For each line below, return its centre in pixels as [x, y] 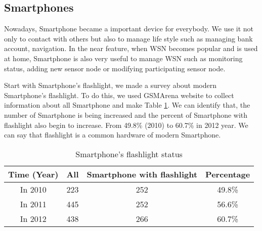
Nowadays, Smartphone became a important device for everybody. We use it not [129, 29]
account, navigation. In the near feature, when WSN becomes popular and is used [131, 48]
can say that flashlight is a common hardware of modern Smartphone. [113, 135]
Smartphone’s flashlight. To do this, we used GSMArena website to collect [119, 95]
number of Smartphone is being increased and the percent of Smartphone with [126, 114]
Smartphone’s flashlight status [129, 154]
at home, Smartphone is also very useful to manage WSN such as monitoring [123, 58]
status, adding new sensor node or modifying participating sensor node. [115, 68]
